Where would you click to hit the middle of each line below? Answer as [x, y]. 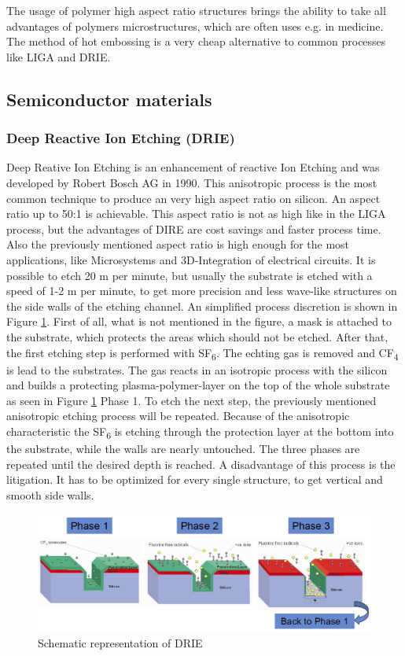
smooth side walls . [50, 494]
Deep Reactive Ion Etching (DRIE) [121, 138]
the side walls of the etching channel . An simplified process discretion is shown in [202, 306]
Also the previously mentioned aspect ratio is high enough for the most [178, 244]
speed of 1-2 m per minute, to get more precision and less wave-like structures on [202, 291]
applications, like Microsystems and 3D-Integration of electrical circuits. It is [191, 259]
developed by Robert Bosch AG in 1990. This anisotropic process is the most [192, 182]
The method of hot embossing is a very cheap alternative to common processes [196, 41]
